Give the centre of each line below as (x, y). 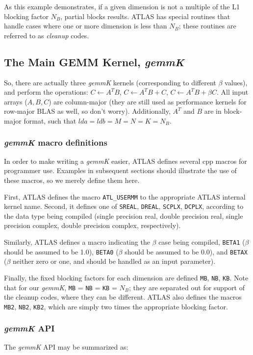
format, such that (50, 120)
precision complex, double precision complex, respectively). (92, 225)
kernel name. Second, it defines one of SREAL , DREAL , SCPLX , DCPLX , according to (124, 206)
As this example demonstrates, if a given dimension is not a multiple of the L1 (122, 6)
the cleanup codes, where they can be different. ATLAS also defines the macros (123, 297)
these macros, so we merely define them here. (72, 180)
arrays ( (16, 101)
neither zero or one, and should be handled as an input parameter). (114, 261)
